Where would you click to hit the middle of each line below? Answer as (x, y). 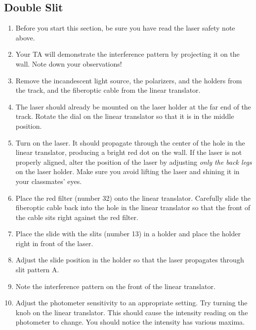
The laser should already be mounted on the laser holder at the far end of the (133, 106)
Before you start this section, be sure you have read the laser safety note (125, 28)
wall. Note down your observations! (69, 63)
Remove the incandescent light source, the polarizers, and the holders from (129, 80)
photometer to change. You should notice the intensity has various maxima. (130, 322)
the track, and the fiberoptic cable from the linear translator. (108, 90)
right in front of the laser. (54, 243)
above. (25, 37)
